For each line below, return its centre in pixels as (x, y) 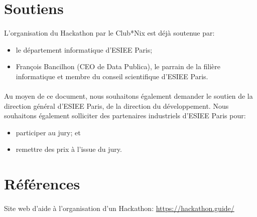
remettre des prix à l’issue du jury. (69, 149)
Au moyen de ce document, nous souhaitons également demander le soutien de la (128, 95)
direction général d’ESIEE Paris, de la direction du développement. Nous (116, 105)
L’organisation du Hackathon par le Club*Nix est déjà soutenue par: (109, 32)
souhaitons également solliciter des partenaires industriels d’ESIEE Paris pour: (125, 116)
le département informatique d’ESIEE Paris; (84, 49)
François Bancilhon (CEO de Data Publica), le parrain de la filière (118, 66)
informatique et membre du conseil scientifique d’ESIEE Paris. (112, 76)
